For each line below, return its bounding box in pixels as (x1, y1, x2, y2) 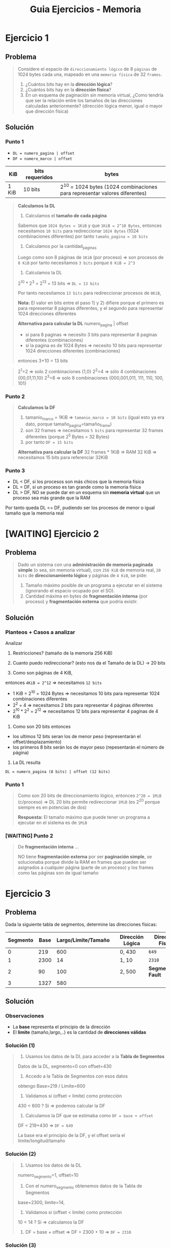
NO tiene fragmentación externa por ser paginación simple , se (17, 854, 152, 860)
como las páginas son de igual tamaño (17, 870, 99, 876)
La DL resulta (12, 759, 41, 765)
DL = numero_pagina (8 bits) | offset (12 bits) (5, 770, 110, 775)
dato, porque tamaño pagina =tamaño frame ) (25, 421, 112, 428)
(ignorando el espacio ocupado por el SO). (25, 588, 115, 594)
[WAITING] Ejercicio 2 (5, 528, 99, 540)
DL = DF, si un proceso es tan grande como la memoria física (12, 484, 141, 490)
